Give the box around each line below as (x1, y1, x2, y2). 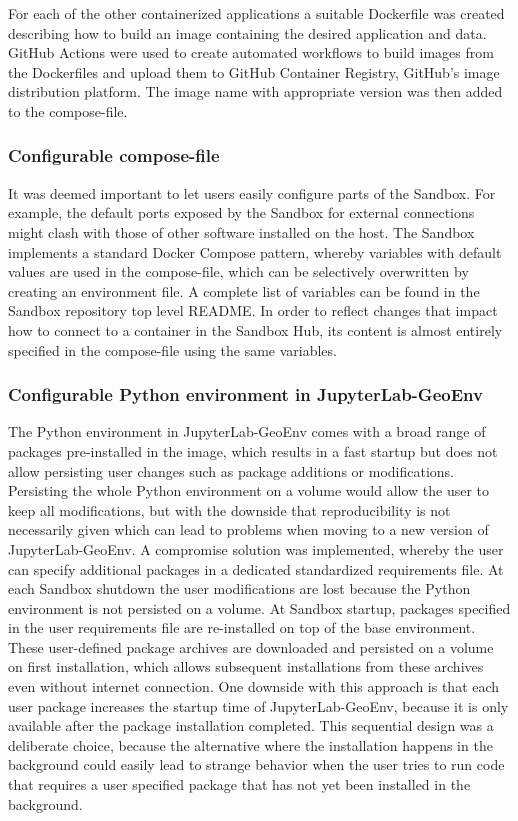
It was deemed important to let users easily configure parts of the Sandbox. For (8, 182, 496, 203)
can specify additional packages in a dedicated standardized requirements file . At (8, 558, 504, 579)
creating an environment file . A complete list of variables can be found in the (8, 280, 480, 301)
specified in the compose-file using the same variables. (8, 339, 337, 360)
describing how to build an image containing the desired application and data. (8, 22, 487, 43)
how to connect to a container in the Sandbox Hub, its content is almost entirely (8, 319, 503, 340)
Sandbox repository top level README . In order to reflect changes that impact (8, 300, 498, 321)
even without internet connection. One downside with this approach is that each (8, 676, 500, 697)
